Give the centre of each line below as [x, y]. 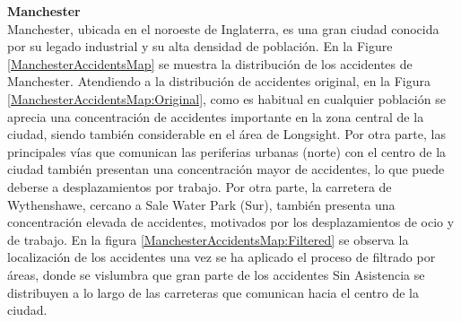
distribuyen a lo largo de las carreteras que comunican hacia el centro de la [213, 292]
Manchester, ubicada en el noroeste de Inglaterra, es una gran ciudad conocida [223, 28]
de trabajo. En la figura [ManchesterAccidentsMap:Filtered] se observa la [208, 239]
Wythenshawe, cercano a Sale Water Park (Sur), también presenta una [201, 204]
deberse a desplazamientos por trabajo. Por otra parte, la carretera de [200, 186]
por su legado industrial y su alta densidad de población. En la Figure [200, 46]
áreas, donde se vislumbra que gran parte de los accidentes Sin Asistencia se [216, 274]
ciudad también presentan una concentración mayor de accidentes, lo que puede [226, 169]
